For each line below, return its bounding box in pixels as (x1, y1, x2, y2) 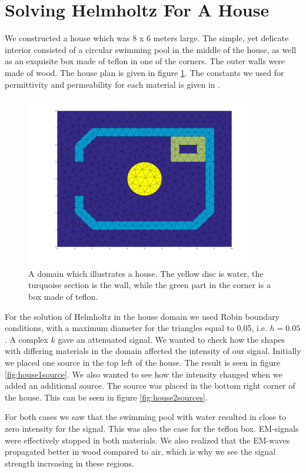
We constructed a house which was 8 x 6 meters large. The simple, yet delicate (5, 32, 289, 44)
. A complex (5, 333, 48, 345)
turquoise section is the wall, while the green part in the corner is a (28, 279, 271, 291)
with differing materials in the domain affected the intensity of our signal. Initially (5, 345, 301, 357)
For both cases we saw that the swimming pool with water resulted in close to (5, 411, 287, 423)
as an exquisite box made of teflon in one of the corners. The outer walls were (5, 55, 285, 67)
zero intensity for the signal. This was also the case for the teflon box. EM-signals (5, 422, 299, 435)
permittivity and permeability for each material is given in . (5, 78, 221, 90)
